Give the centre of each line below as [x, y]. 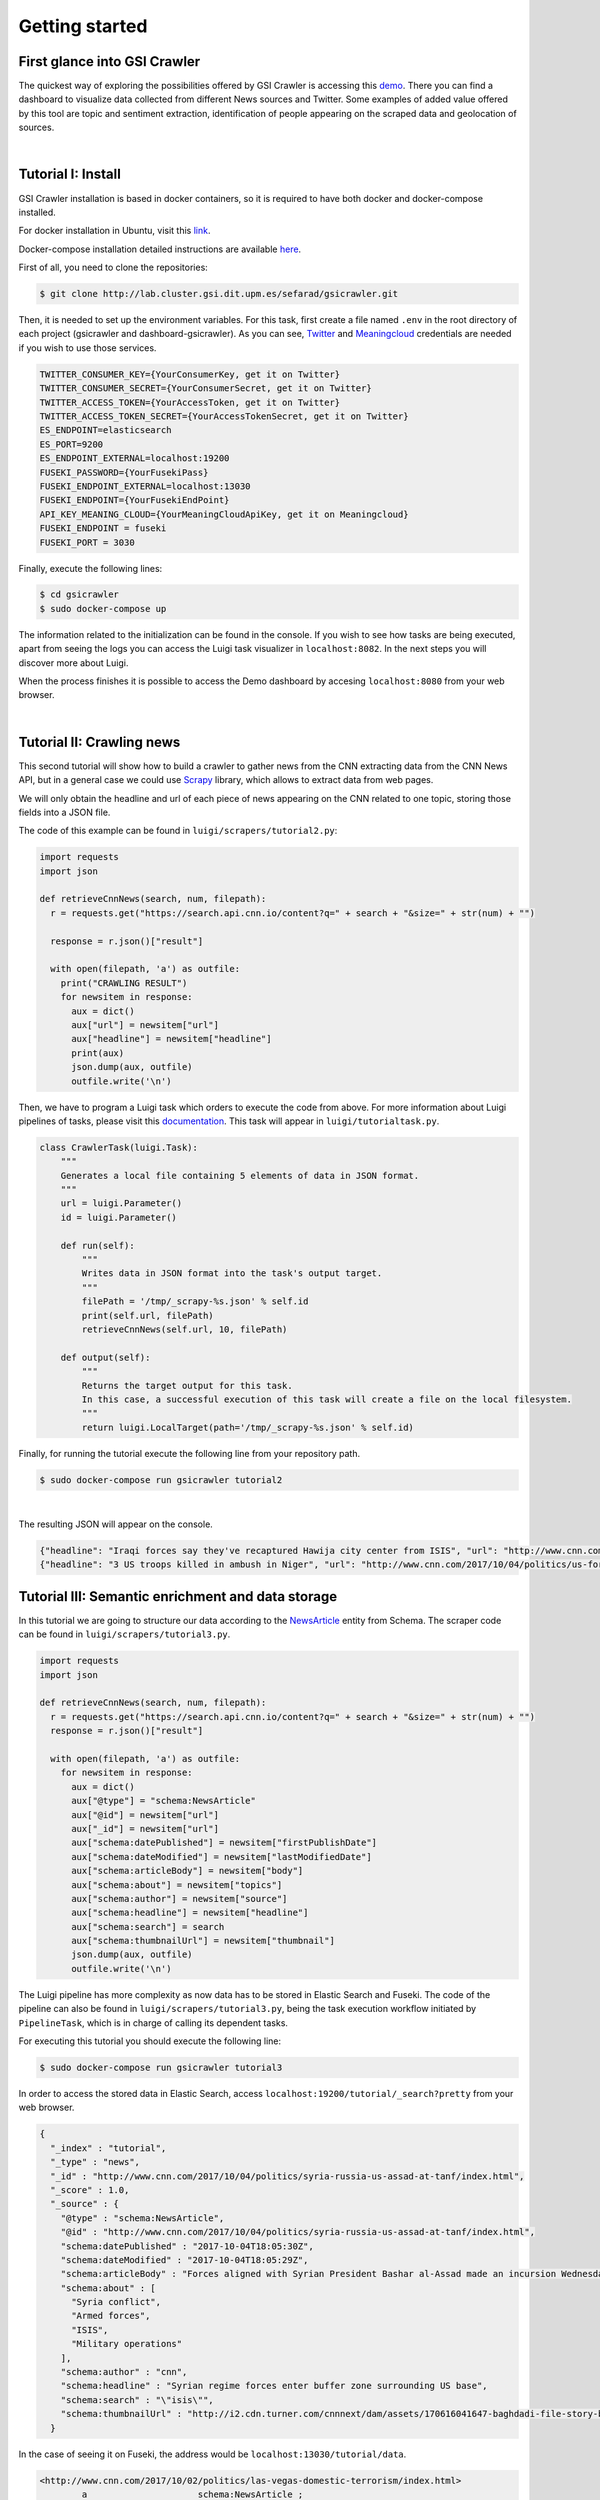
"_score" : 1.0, [90, 2189]
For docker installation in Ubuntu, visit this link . [114, 231]
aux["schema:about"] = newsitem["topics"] [177, 1884]
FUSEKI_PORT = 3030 [87, 542]
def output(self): [105, 1357]
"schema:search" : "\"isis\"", [137, 2399]
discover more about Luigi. [73, 662]
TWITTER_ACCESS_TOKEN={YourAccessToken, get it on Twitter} [190, 402]
